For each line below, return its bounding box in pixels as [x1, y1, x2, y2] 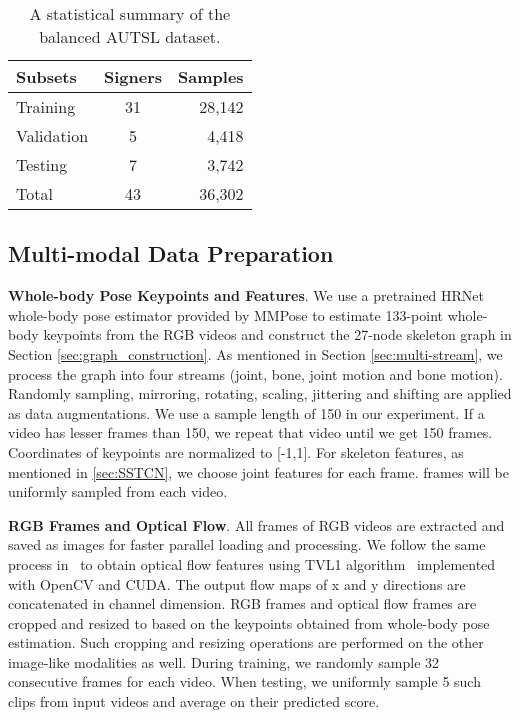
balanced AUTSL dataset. [39, 25, 221, 48]
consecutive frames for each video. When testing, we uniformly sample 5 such [8, 671, 481, 692]
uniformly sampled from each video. [8, 481, 228, 502]
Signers [104, 65, 163, 88]
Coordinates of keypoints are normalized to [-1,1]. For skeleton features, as [8, 441, 464, 462]
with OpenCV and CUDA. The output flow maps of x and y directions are [8, 573, 466, 594]
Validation [16, 124, 89, 147]
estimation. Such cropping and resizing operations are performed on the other [8, 632, 484, 653]
